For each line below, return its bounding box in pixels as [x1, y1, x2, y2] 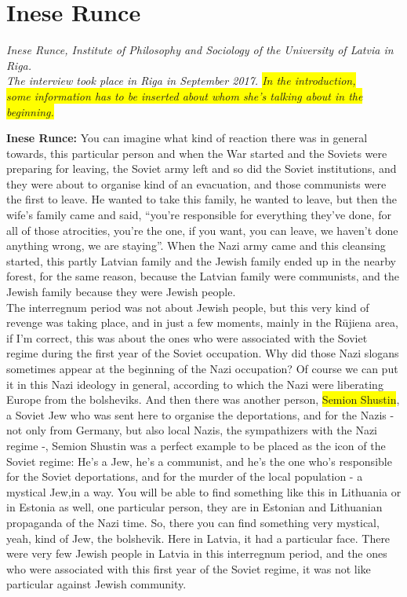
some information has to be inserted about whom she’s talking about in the [6, 87, 363, 104]
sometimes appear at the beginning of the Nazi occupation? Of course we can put [6, 361, 398, 376]
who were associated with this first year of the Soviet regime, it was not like [6, 560, 371, 577]
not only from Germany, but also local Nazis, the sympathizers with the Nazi [6, 422, 378, 438]
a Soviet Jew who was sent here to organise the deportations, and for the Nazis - [6, 406, 394, 423]
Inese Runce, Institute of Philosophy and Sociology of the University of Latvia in [6, 42, 394, 58]
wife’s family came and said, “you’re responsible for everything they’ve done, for [6, 207, 391, 223]
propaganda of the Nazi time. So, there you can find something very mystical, [6, 514, 380, 530]
